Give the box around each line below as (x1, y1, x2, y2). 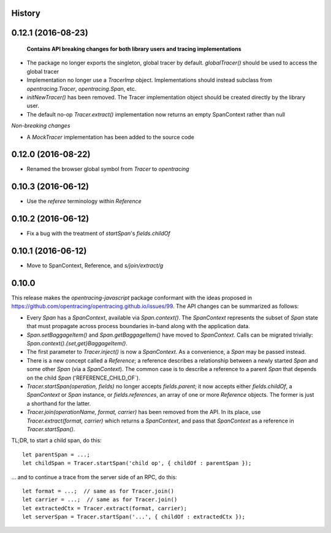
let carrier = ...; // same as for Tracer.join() (22, 496, 178, 503)
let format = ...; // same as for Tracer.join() (22, 488, 175, 494)
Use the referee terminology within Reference (26, 197, 142, 205)
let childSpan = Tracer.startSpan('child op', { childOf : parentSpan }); (22, 460, 252, 467)
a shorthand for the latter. (26, 399, 91, 407)
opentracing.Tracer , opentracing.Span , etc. (26, 85, 137, 92)
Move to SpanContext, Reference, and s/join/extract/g (26, 262, 164, 269)
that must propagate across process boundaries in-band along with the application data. (26, 323, 251, 330)
